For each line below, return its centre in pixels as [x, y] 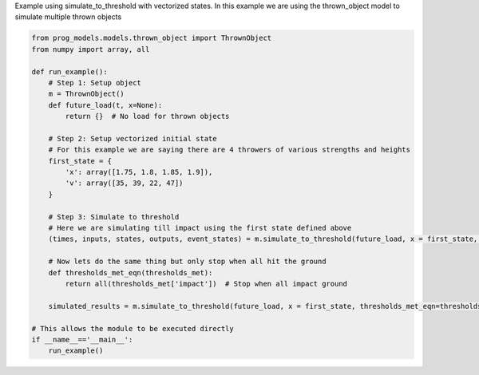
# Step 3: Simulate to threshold [114, 217]
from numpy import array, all [91, 49]
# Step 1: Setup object [95, 83]
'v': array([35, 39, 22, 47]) [124, 183]
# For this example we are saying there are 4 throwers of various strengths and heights [230, 150]
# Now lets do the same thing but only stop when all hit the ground [187, 262]
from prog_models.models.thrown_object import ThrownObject [152, 38]
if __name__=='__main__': [82, 339]
